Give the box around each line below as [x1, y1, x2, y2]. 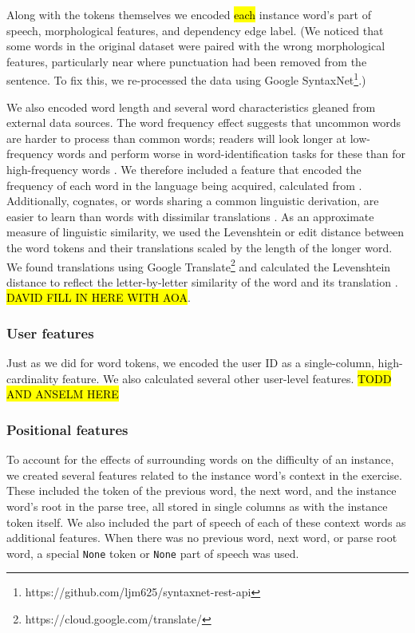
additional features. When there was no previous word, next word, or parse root [6, 529, 397, 546]
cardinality [6, 370, 59, 386]
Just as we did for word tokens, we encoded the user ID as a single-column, [6, 354, 374, 371]
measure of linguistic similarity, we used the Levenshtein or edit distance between [6, 224, 405, 240]
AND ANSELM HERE [6, 386, 119, 402]
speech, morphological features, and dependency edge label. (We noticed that [6, 22, 384, 38]
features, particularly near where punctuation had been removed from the [6, 53, 367, 69]
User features [6, 322, 94, 342]
